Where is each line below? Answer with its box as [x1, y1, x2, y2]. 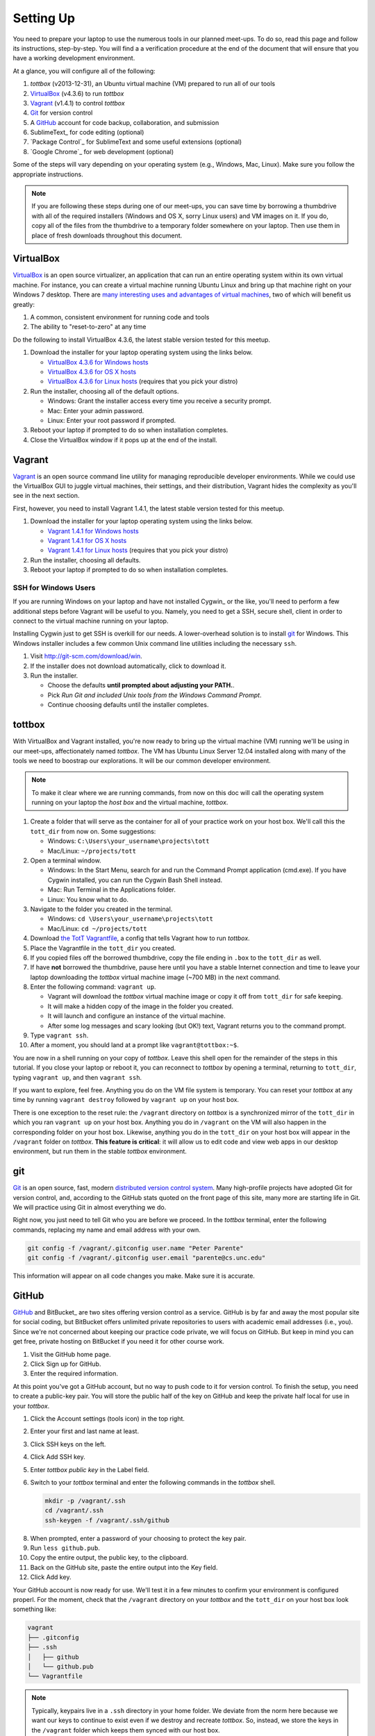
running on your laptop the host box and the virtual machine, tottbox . [31, 799, 228, 807]
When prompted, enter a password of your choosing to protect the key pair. [30, 1534, 247, 1542]
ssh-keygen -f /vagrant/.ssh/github [44, 1516, 170, 1524]
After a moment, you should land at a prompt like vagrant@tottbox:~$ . [30, 1041, 239, 1049]
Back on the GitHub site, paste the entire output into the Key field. [30, 1563, 218, 1571]
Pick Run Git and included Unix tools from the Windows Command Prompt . [47, 691, 262, 699]
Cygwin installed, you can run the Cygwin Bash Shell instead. [47, 876, 223, 884]
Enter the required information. [30, 1369, 118, 1378]
